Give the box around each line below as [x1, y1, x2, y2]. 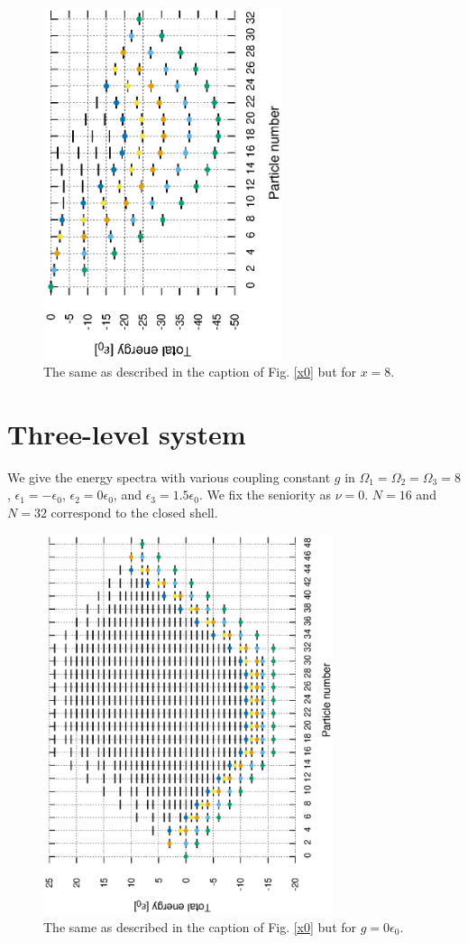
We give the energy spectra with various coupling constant [7, 467, 331, 486]
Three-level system [7, 415, 246, 452]
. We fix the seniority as [198, 485, 331, 504]
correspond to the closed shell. [50, 503, 218, 521]
